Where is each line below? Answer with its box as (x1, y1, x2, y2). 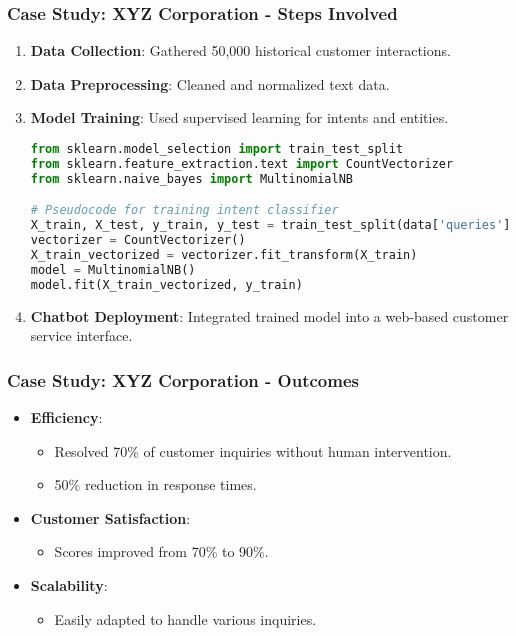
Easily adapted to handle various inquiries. (54, 608, 317, 629)
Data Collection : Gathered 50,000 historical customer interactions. (30, 40, 451, 61)
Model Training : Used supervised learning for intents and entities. (30, 107, 449, 128)
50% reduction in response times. (54, 474, 257, 495)
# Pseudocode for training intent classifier (30, 203, 339, 218)
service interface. (30, 325, 133, 346)
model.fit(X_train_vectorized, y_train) (30, 277, 303, 292)
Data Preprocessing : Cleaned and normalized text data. (30, 73, 390, 94)
